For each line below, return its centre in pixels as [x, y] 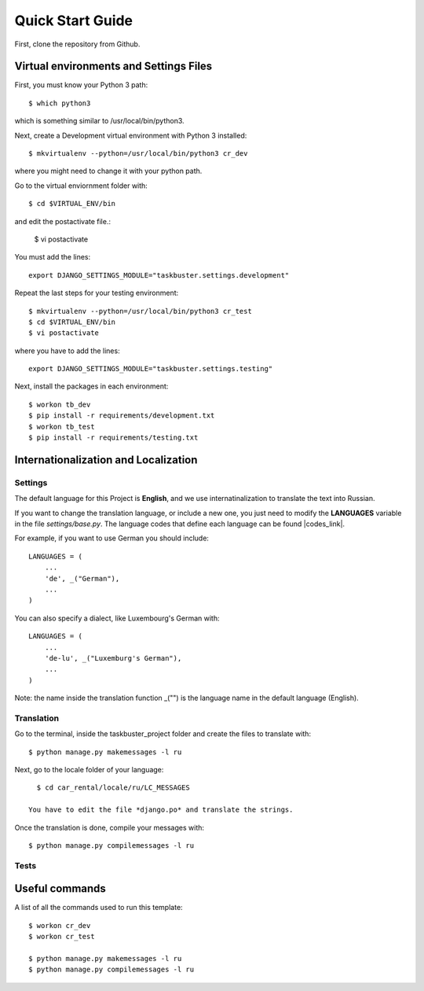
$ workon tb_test [62, 426]
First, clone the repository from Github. [77, 44]
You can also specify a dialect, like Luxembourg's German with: [117, 618]
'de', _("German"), [82, 578]
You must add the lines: [53, 257]
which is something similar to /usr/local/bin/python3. [99, 121]
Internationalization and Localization [106, 460]
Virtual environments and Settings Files [113, 66]
